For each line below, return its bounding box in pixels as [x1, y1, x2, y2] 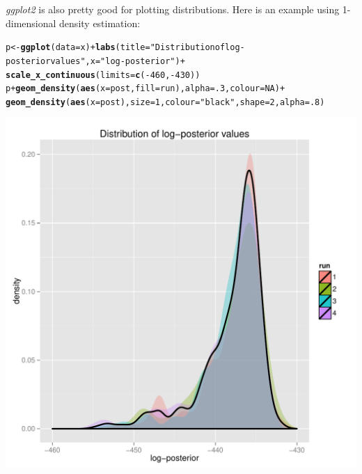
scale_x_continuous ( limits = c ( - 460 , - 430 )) [6, 70, 200, 80]
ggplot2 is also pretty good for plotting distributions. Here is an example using [6, 2, 340, 16]
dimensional [6, 15, 56, 30]
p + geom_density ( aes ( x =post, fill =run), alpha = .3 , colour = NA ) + [6, 84, 285, 94]
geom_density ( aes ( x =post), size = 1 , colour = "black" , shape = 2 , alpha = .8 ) [6, 97, 325, 107]
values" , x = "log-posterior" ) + [50, 56, 185, 66]
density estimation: [59, 15, 141, 30]
